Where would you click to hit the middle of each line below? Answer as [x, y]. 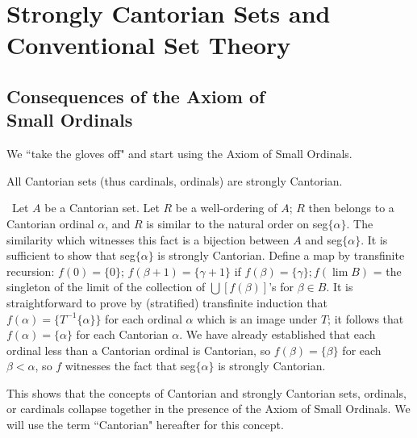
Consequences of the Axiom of [136, 96]
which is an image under [257, 318]
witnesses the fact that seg [130, 366]
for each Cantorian [122, 334]
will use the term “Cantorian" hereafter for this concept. [145, 425]
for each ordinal [144, 318]
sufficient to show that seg [71, 255]
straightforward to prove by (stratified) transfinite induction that [167, 302]
